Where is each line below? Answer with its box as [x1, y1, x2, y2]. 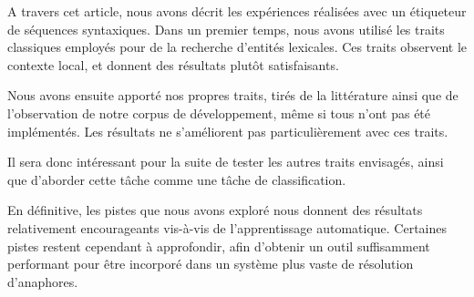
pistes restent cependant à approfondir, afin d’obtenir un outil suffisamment [7, 236, 430, 255]
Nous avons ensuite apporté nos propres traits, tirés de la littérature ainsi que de [7, 86, 459, 105]
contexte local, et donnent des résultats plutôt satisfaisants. [7, 55, 339, 74]
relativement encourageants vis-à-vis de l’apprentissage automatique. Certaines [7, 218, 448, 237]
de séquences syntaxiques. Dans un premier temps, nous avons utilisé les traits [7, 19, 445, 38]
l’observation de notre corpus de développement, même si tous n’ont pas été [7, 103, 431, 122]
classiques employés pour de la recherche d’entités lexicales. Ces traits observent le [7, 37, 468, 56]
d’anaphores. [7, 271, 78, 291]
